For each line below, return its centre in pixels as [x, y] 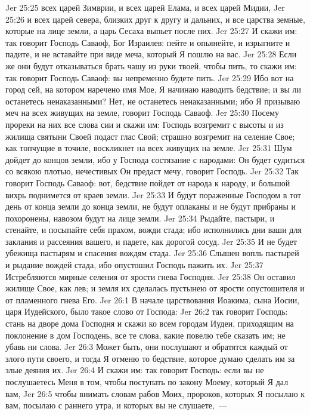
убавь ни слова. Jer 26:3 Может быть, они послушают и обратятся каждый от [147, 347]
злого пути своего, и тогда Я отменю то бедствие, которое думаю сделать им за [150, 358]
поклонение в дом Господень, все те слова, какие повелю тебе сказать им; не [145, 335]
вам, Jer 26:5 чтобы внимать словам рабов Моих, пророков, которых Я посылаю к [155, 393]
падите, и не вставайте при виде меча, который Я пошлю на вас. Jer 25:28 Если [151, 54]
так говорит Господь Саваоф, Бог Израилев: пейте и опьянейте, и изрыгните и [148, 42]
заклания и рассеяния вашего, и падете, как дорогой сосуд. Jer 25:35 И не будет [151, 241]
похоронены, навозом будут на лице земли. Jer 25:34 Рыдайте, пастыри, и [140, 218]
